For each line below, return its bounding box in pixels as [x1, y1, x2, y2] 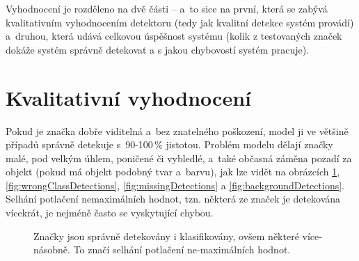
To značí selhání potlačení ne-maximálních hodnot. [73, 242, 291, 257]
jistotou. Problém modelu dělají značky [166, 137, 333, 152]
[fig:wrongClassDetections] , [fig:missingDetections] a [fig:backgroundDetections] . [6, 177, 344, 192]
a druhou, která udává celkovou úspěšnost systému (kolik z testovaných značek [6, 29, 342, 43]
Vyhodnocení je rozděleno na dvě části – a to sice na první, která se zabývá [6, 1, 328, 15]
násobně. [33, 242, 70, 257]
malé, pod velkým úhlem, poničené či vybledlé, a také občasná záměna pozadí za [6, 150, 352, 165]
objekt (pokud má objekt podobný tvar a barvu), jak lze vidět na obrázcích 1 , [6, 164, 340, 179]
